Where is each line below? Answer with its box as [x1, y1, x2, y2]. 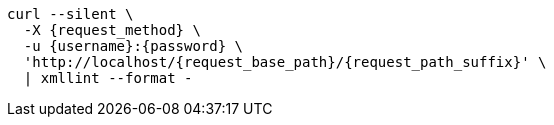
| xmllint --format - [23, 70, 193, 86]
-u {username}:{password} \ [23, 38, 244, 54]
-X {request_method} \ [23, 22, 201, 38]
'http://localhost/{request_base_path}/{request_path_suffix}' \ [23, 54, 547, 70]
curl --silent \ [7, 6, 134, 22]
